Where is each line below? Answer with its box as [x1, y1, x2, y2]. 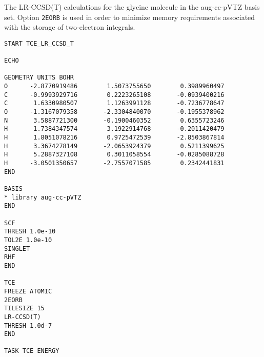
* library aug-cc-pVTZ [4, 193, 82, 201]
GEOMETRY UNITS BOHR [4, 74, 74, 82]
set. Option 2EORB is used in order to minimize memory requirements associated [4, 11, 255, 22]
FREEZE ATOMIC [4, 287, 52, 295]
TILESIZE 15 [4, 305, 45, 312]
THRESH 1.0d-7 [4, 322, 52, 329]
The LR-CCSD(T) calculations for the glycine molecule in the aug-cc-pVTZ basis [4, 2, 260, 12]
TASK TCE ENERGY [4, 347, 59, 355]
